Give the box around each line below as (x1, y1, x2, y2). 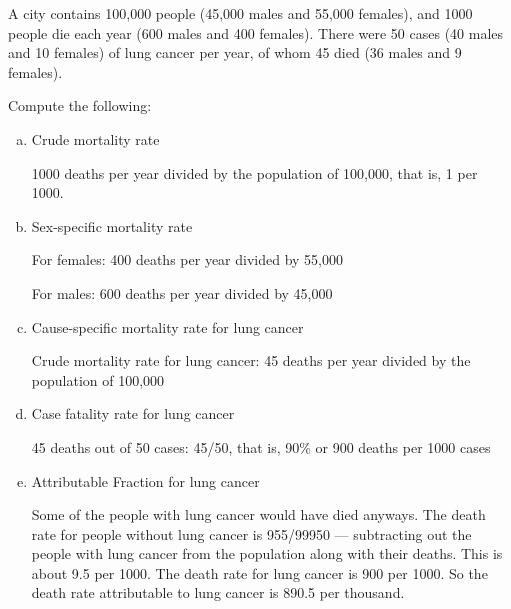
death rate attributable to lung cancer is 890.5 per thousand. (31, 582, 405, 603)
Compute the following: (8, 95, 152, 116)
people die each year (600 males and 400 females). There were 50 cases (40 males (8, 22, 504, 43)
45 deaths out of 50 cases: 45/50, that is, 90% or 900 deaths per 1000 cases (31, 436, 491, 457)
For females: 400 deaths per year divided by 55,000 (31, 249, 343, 270)
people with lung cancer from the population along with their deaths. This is (31, 543, 503, 564)
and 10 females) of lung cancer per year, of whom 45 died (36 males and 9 (8, 42, 462, 63)
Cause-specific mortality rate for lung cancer (31, 316, 304, 337)
